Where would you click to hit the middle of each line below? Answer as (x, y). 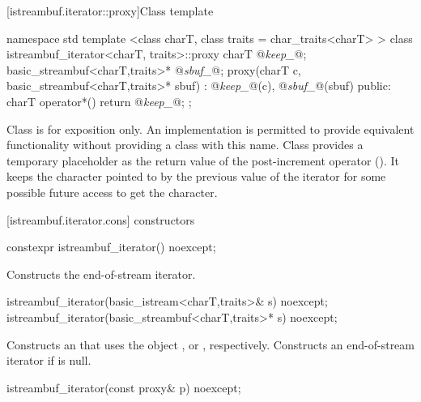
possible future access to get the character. (112, 192)
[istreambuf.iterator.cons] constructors (101, 219)
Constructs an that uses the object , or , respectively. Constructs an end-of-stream (210, 344)
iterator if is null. (49, 360)
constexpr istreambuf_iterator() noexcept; (111, 247)
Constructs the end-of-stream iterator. (101, 274)
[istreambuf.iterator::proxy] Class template (110, 11)
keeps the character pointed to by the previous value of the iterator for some (196, 176)
